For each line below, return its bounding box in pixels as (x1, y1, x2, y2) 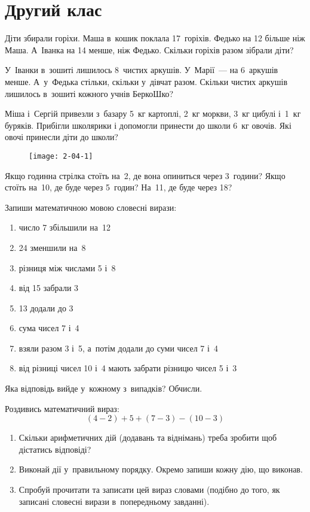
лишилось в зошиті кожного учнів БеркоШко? (5, 87, 174, 99)
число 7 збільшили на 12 (19, 221, 111, 234)
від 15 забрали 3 (19, 281, 79, 294)
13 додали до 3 (19, 301, 73, 314)
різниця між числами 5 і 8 (19, 261, 116, 274)
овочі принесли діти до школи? (5, 131, 118, 143)
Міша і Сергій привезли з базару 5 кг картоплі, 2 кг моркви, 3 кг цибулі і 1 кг (5, 107, 301, 120)
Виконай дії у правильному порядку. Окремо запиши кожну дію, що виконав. (19, 463, 303, 475)
